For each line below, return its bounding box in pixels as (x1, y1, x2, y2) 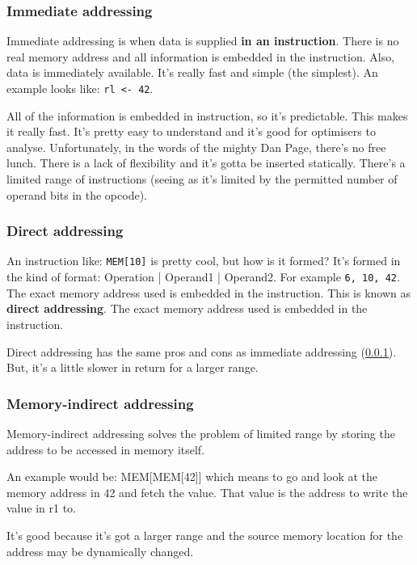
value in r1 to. (6, 500, 76, 517)
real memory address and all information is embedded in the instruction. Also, (6, 48, 395, 65)
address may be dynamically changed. (6, 542, 194, 559)
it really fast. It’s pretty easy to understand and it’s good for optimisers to (6, 123, 376, 140)
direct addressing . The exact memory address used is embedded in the (6, 300, 368, 317)
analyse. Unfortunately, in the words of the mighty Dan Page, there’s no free (6, 138, 386, 155)
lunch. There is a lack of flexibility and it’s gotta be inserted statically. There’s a (6, 154, 406, 171)
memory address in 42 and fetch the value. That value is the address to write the (6, 483, 408, 500)
